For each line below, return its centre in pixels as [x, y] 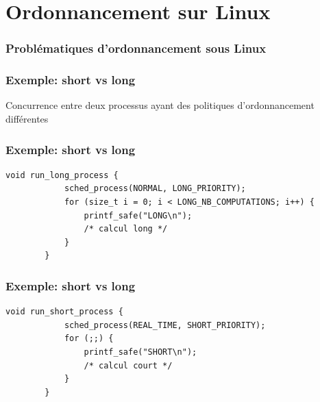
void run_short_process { [64, 312]
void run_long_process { [62, 175]
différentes [27, 119]
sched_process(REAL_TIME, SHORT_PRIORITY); [165, 325]
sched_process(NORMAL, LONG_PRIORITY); [155, 189]
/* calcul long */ [126, 229]
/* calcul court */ [128, 365]
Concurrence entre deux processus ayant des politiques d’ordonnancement [160, 105]
